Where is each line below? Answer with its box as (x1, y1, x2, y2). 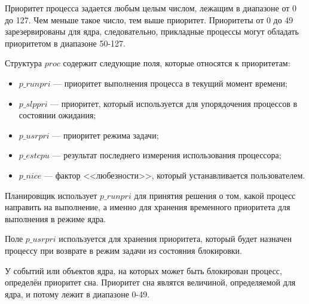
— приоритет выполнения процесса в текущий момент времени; (53, 76, 287, 89)
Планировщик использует (5, 189, 97, 201)
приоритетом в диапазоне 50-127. (5, 36, 126, 49)
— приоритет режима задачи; (52, 128, 159, 141)
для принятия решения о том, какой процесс (134, 189, 296, 201)
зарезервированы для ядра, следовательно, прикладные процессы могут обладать (5, 25, 299, 38)
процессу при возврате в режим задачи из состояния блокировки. (5, 244, 242, 256)
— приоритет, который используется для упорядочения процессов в (50, 97, 298, 109)
